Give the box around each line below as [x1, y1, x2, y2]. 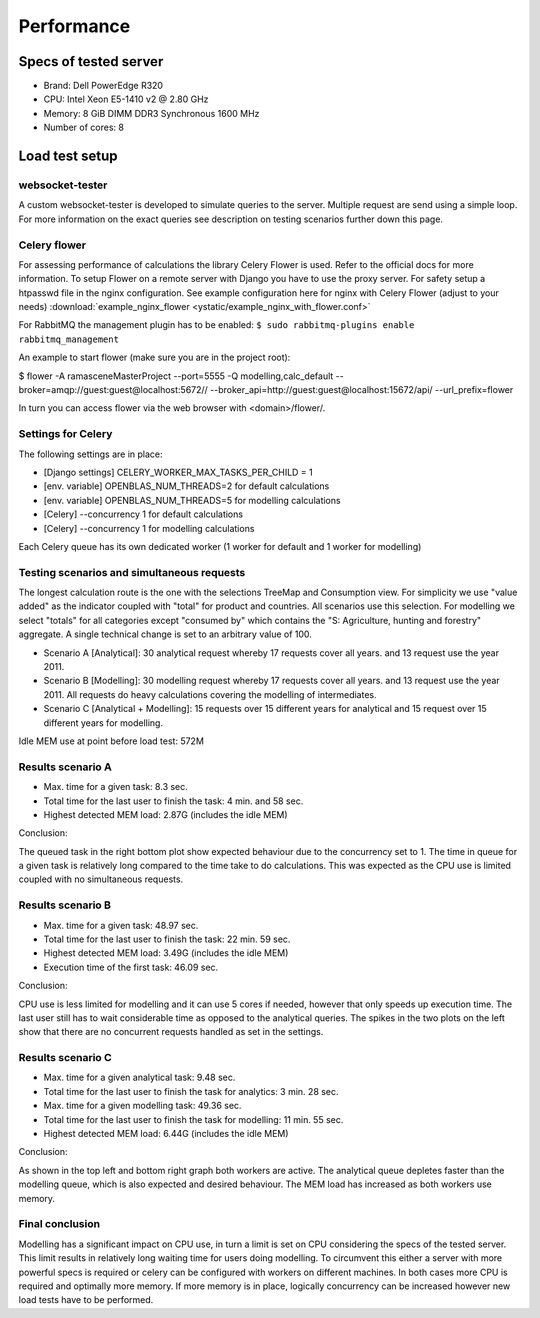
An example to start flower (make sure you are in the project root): [18, 351, 291, 364]
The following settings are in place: [18, 448, 164, 460]
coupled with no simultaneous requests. [18, 873, 184, 885]
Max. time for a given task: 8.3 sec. [43, 781, 189, 793]
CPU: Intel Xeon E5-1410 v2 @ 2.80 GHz [43, 93, 209, 105]
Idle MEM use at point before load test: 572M [18, 735, 205, 747]
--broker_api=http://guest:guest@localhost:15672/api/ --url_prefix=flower [210, 384, 514, 396]
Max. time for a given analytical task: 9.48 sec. [43, 1071, 236, 1084]
